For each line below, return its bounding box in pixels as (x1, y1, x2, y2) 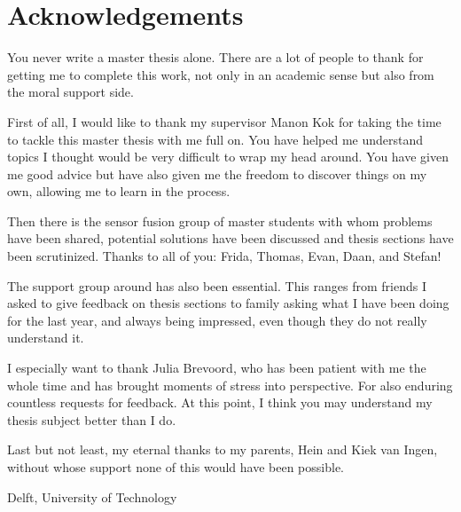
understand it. (7, 328, 84, 347)
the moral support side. (7, 83, 134, 101)
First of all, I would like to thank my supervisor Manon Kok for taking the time (7, 112, 441, 130)
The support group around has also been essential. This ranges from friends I (7, 276, 426, 295)
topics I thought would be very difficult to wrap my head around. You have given (7, 147, 449, 166)
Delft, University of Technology (7, 487, 177, 506)
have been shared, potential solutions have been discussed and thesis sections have (7, 229, 454, 248)
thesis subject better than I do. (7, 410, 176, 429)
